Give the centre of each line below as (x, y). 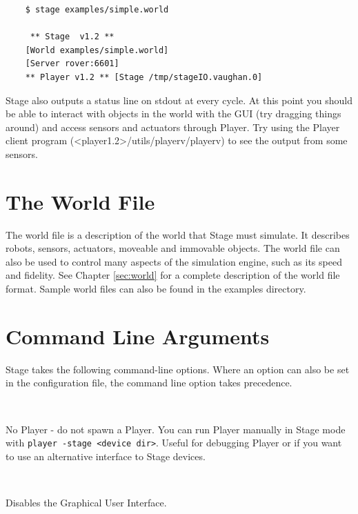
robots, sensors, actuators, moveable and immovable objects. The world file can (173, 248)
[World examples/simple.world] (97, 50)
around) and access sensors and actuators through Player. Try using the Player (173, 127)
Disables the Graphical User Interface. (86, 502)
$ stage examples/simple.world (97, 10)
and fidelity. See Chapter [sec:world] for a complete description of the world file (173, 275)
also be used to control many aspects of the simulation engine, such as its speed (174, 261)
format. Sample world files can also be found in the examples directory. (156, 289)
